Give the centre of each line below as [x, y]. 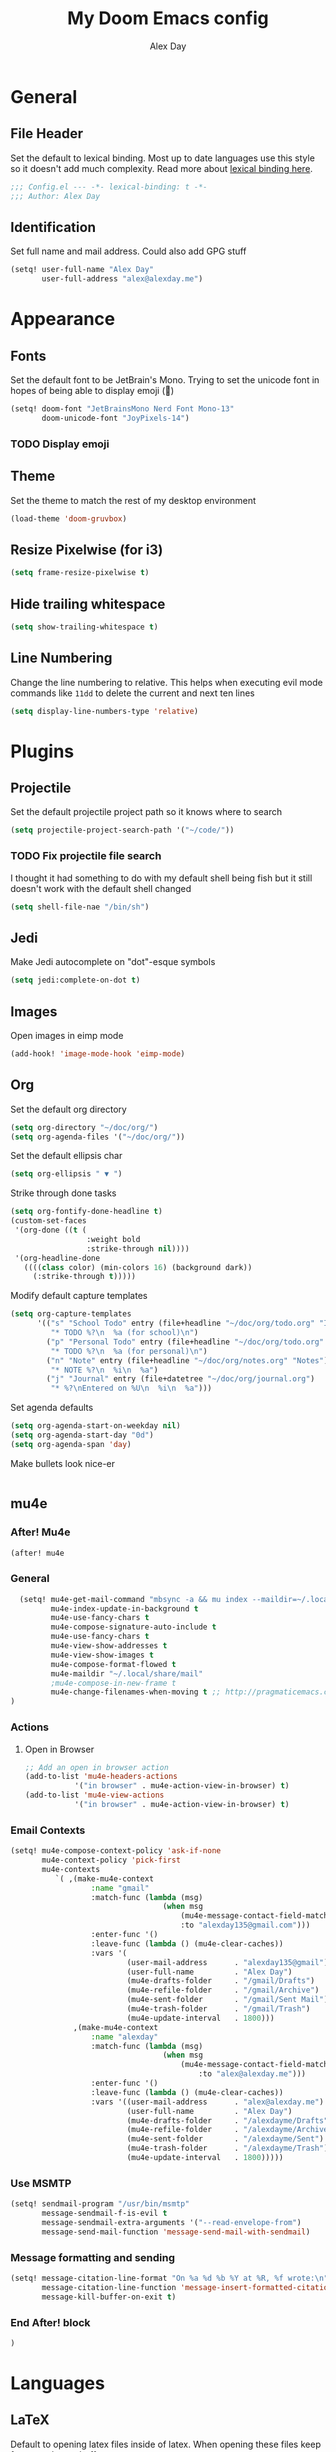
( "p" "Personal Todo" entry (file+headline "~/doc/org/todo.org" [185, 1342]
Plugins [42, 751]
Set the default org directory [68, 1109]
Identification [53, 227]
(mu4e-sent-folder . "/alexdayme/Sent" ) [225, 2139]
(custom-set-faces [48, 1221]
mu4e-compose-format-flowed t [113, 1664]
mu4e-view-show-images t [102, 1655]
